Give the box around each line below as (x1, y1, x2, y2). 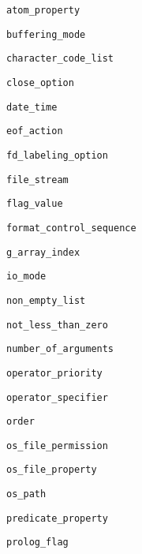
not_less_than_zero (6, 319, 108, 331)
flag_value (6, 198, 63, 210)
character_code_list (6, 53, 114, 65)
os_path (6, 488, 47, 500)
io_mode (6, 271, 47, 283)
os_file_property (6, 464, 97, 476)
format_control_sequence (6, 222, 136, 234)
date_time (6, 101, 58, 113)
